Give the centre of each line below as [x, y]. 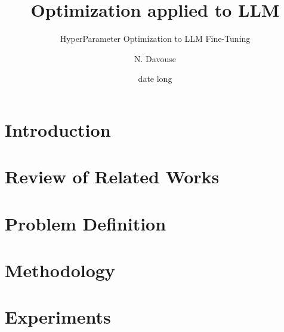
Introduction [58, 129]
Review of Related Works [112, 176]
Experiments [58, 317]
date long [155, 79]
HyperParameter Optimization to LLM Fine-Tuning [155, 39]
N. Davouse [155, 58]
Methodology [60, 270]
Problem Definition [86, 223]
